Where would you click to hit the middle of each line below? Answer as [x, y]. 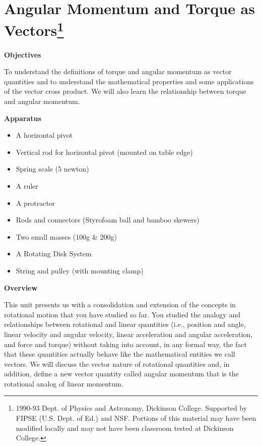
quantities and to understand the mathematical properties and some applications [129, 81]
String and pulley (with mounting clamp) [80, 270]
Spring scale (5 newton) [52, 169]
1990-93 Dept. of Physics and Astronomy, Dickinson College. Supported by [132, 408]
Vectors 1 [34, 29]
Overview [21, 287]
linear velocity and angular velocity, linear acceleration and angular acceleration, [128, 334]
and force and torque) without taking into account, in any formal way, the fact [125, 344]
